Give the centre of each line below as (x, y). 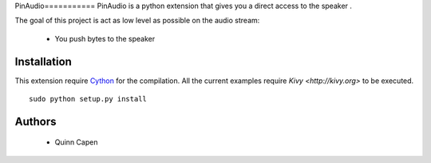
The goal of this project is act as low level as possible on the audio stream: (137, 21)
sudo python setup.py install (88, 99)
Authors (36, 121)
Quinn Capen (76, 142)
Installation (43, 61)
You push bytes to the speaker (105, 38)
